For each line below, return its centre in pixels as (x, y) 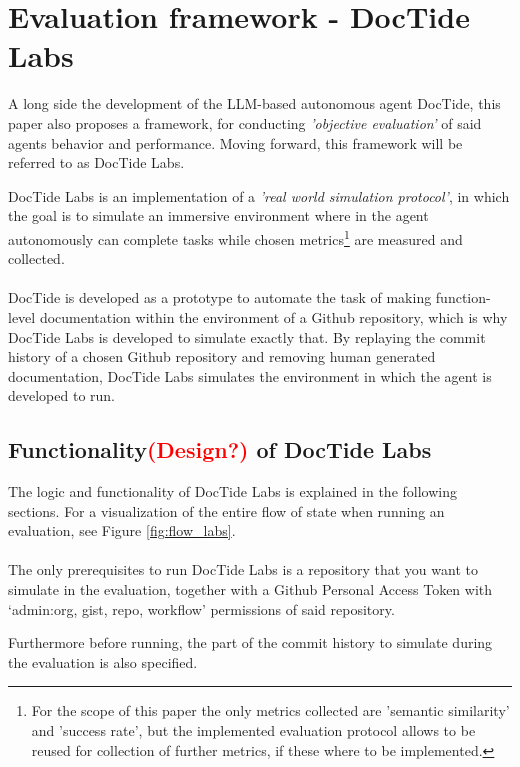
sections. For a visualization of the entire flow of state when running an (226, 510)
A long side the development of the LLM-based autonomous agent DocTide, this (254, 103)
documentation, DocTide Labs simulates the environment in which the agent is (250, 375)
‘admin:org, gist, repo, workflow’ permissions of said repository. (201, 608)
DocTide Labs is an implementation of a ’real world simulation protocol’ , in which (259, 195)
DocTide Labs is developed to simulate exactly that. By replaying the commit (247, 336)
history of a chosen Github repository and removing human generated (222, 356)
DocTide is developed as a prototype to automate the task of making (220, 297)
